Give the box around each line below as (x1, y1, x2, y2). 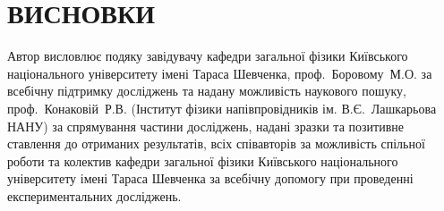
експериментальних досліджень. (7, 186, 182, 205)
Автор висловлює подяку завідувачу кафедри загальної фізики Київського (7, 46, 408, 65)
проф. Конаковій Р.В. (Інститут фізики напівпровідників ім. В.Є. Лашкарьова (7, 98, 437, 117)
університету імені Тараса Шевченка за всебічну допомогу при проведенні (7, 169, 414, 188)
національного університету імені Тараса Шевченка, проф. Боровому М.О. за (7, 63, 432, 82)
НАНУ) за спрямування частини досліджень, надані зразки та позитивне (7, 116, 404, 135)
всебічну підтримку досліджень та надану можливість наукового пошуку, (7, 81, 406, 100)
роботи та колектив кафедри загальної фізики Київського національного (7, 151, 398, 170)
